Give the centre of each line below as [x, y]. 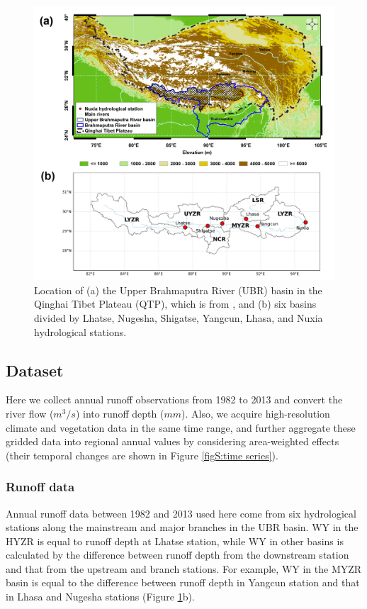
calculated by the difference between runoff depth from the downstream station [177, 555]
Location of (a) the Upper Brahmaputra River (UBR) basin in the [178, 290]
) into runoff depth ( [120, 413]
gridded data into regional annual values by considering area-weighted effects [173, 441]
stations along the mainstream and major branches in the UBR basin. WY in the [182, 527]
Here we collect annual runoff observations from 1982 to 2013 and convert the [174, 400]
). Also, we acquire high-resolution [256, 413]
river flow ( [30, 413]
